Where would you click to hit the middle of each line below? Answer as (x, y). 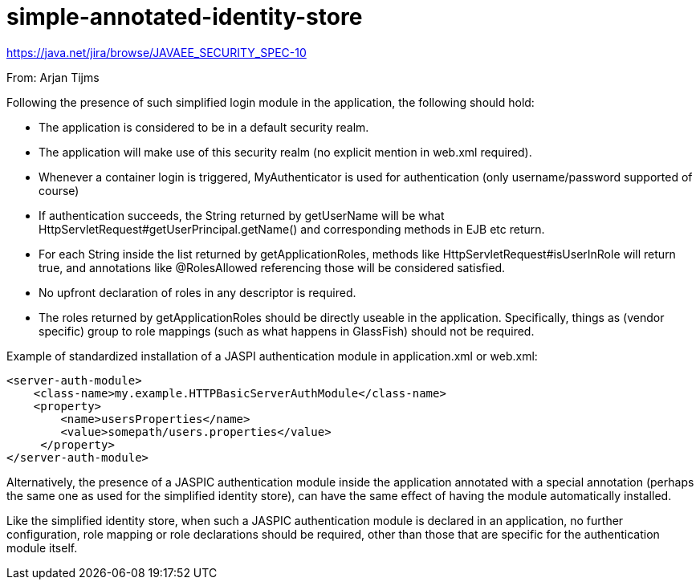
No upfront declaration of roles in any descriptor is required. (197, 292)
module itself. (42, 547)
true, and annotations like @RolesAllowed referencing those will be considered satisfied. (272, 267)
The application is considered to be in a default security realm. (204, 127)
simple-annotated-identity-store (185, 17)
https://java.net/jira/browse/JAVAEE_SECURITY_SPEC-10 (157, 52)
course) (59, 190)
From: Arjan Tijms (53, 77)
